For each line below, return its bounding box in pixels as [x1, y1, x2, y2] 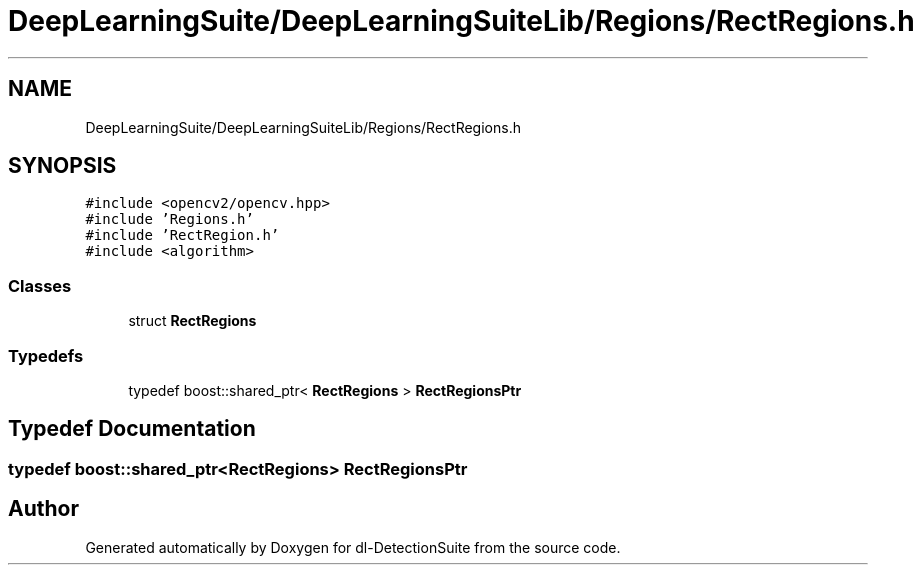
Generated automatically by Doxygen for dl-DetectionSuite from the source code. [85, 538, 621, 556]
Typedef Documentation [8, 416, 256, 442]
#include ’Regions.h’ [85, 211, 254, 228]
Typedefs [8, 345, 84, 366]
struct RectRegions [128, 312, 257, 330]
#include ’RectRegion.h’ [85, 227, 280, 244]
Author [8, 496, 79, 522]
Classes [8, 275, 72, 296]
